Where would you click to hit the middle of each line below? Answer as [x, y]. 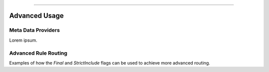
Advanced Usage [37, 16]
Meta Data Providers [34, 30]
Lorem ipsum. [23, 40]
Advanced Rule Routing [38, 53]
